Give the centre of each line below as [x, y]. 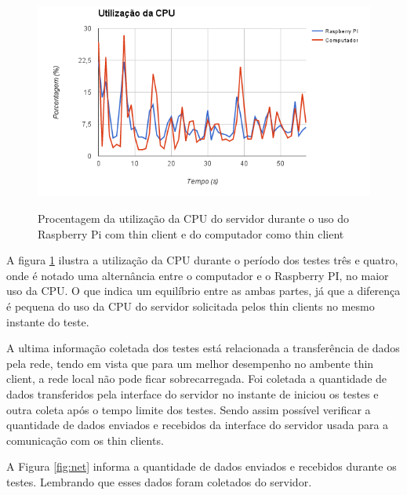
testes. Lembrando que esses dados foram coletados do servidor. [159, 481]
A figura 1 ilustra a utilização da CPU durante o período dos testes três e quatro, [202, 260]
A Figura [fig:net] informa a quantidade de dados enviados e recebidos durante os [202, 466]
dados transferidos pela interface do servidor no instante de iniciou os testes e [193, 393]
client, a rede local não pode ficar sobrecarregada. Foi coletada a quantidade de [197, 379]
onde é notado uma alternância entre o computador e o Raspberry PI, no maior [198, 275]
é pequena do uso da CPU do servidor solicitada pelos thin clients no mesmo [191, 306]
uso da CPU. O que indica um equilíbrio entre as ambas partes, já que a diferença [203, 291]
